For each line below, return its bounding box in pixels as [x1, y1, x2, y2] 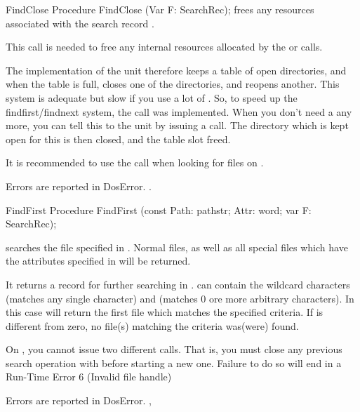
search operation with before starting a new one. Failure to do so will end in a [6, 355, 342, 370]
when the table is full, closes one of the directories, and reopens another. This [6, 77, 340, 91]
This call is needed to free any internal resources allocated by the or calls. [6, 39, 323, 54]
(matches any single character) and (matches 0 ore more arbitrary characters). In [6, 291, 354, 305]
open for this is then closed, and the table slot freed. [6, 131, 231, 146]
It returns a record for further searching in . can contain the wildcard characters [6, 277, 350, 291]
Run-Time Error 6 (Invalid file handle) [6, 369, 172, 384]
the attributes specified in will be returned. [6, 253, 191, 268]
